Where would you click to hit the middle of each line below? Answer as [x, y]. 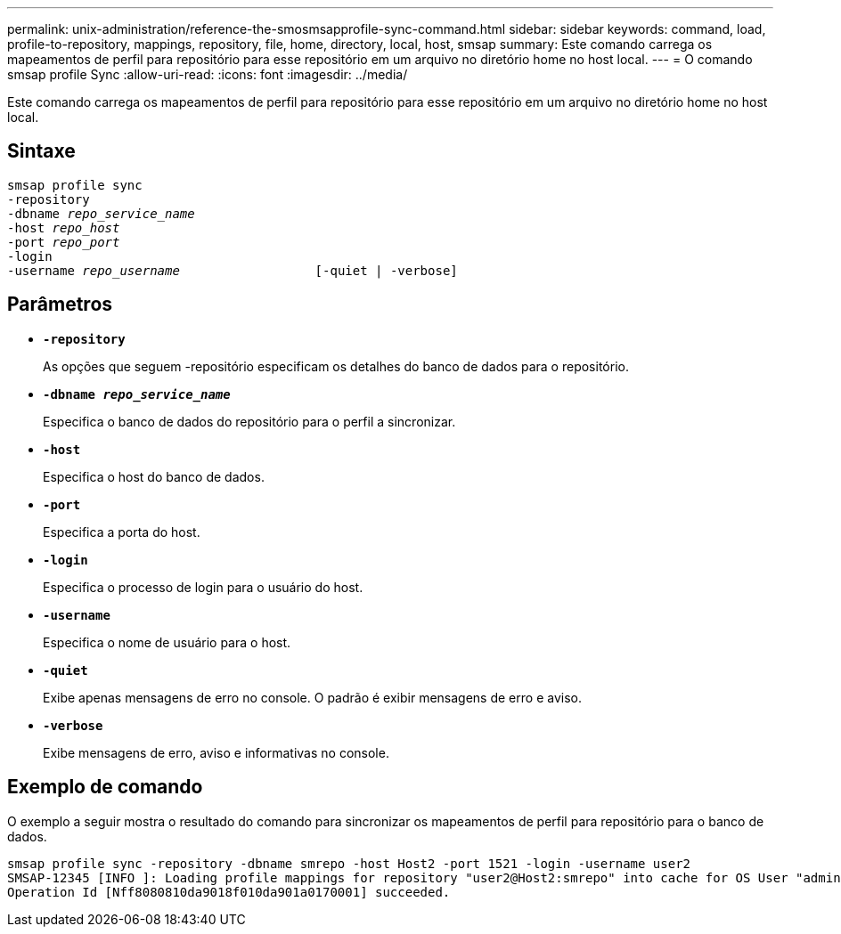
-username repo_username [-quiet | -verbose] [233, 270]
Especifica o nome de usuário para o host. [167, 642]
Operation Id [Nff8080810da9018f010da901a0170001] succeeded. [229, 892]
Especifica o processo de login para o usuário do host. [203, 587]
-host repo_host [64, 227]
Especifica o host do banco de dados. [154, 476]
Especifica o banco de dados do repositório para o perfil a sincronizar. [249, 421]
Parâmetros [60, 305]
